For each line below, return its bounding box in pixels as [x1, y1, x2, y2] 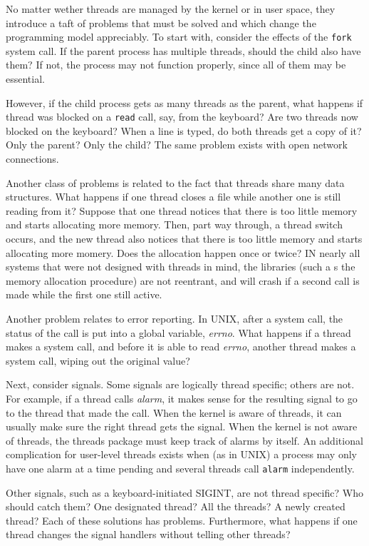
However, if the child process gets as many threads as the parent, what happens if [6, 95, 363, 110]
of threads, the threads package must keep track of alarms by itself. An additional [6, 433, 363, 448]
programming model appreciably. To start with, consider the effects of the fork [6, 29, 352, 44]
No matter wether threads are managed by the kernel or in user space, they [6, 1, 336, 16]
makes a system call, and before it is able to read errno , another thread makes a [6, 339, 356, 354]
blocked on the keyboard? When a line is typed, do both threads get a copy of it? [6, 123, 362, 138]
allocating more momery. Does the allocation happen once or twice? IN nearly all [6, 245, 360, 260]
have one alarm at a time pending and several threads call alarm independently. [6, 460, 355, 475]
